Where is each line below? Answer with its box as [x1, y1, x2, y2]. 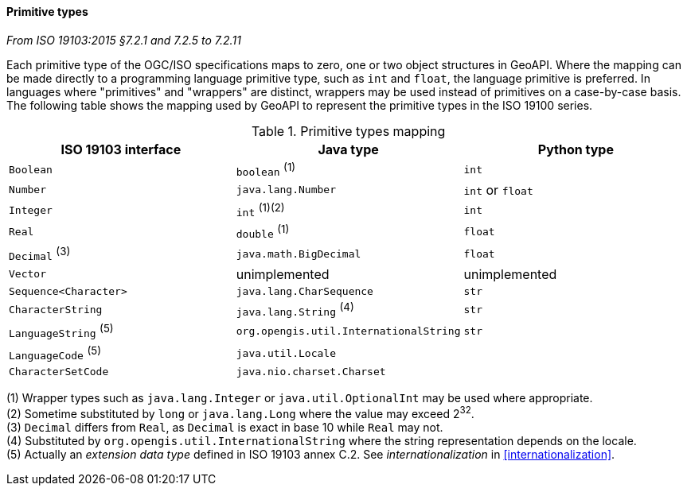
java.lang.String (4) [236, 300, 354, 319]
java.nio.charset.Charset [236, 365, 386, 378]
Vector [9, 268, 46, 281]
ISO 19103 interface [61, 141, 182, 157]
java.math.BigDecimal [236, 247, 361, 260]
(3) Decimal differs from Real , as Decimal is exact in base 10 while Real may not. [6, 420, 443, 434]
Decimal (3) [9, 244, 71, 262]
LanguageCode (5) [9, 343, 102, 362]
